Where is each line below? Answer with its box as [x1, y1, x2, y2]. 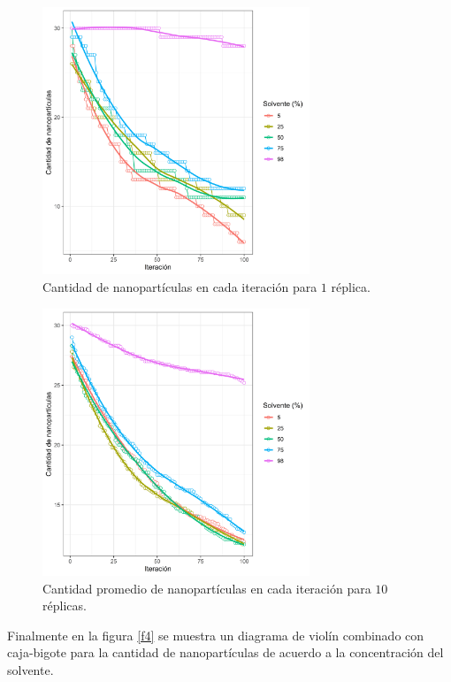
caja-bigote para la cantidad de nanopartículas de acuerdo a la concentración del [7, 643, 444, 662]
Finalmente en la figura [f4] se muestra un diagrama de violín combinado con [7, 625, 424, 644]
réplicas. [42, 596, 87, 615]
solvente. [7, 660, 54, 678]
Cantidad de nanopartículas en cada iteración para [42, 277, 317, 295]
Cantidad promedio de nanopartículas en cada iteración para [42, 579, 371, 597]
